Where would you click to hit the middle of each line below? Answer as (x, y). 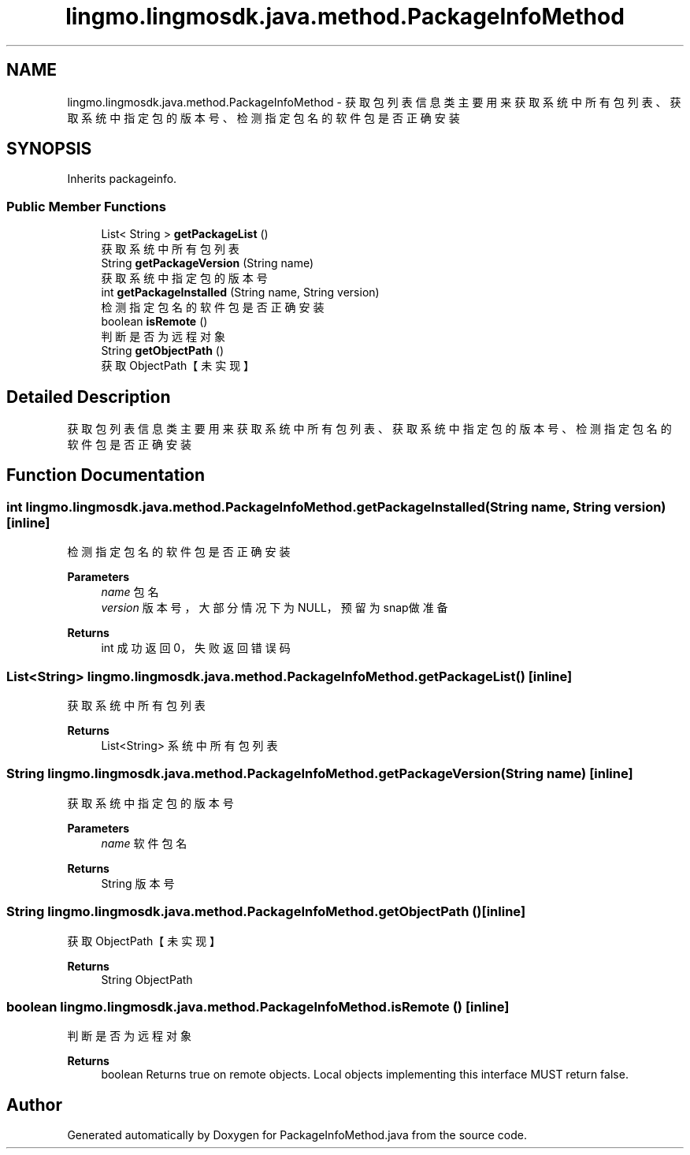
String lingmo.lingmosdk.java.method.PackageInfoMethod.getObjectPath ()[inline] (266, 912)
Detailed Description (89, 397)
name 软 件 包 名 (144, 843)
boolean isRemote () (154, 322)
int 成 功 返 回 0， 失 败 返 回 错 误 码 (196, 648)
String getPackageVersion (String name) (208, 263)
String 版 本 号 (138, 883)
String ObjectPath (147, 979)
